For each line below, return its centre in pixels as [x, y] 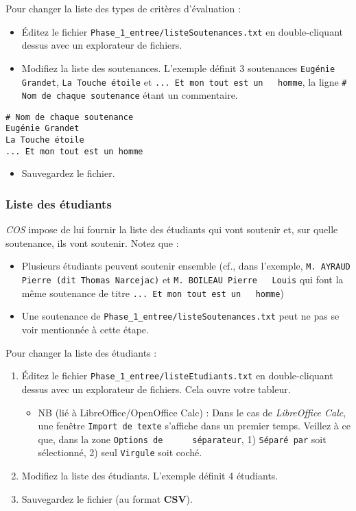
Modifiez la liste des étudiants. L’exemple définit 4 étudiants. [150, 476]
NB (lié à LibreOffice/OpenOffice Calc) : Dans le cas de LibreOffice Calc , [192, 412]
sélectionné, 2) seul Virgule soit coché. [120, 452]
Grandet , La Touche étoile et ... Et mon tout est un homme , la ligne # [184, 81]
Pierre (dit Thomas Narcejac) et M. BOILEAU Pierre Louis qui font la [182, 280]
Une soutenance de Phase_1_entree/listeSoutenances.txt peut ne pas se [180, 316]
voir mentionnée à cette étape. [85, 330]
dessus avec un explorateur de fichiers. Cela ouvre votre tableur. [156, 389]
